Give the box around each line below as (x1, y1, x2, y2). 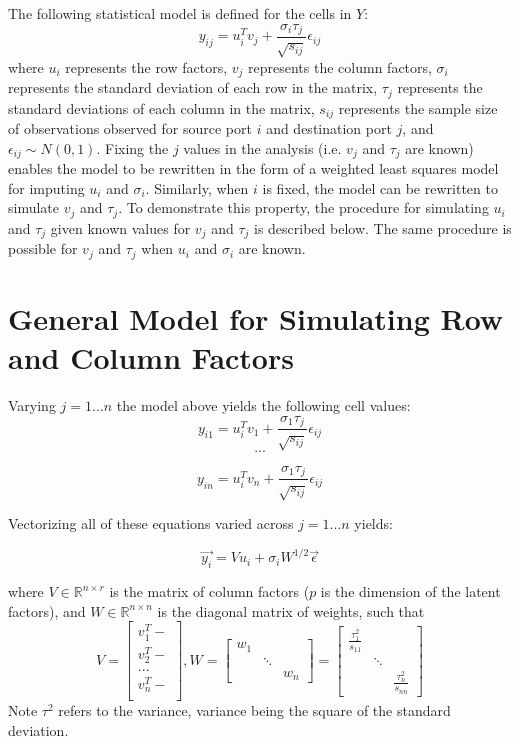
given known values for (50, 217, 191, 238)
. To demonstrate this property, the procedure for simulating (118, 197, 489, 218)
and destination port (266, 118, 392, 139)
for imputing (8, 177, 85, 198)
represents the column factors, (248, 56, 432, 77)
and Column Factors (8, 337, 294, 378)
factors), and (8, 600, 86, 621)
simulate (8, 197, 60, 218)
